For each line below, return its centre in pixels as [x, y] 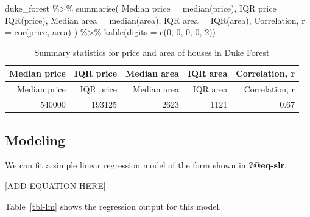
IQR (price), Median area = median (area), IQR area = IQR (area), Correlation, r [155, 20]
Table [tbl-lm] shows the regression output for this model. [113, 206]
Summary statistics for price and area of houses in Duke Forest [152, 52]
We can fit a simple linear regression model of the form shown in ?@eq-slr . [146, 165]
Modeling [35, 139]
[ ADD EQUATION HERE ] [55, 185]
